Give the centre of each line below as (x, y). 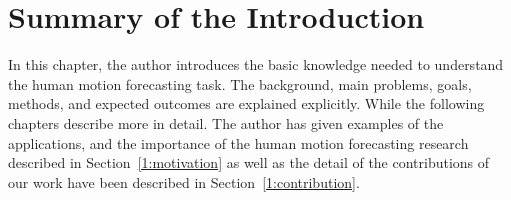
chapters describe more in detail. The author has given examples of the (226, 122)
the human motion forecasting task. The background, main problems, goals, (240, 83)
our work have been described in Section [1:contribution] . (184, 181)
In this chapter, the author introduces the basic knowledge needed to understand (256, 64)
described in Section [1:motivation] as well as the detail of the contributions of (249, 162)
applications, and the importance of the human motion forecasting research (238, 142)
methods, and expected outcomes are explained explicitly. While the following (246, 103)
